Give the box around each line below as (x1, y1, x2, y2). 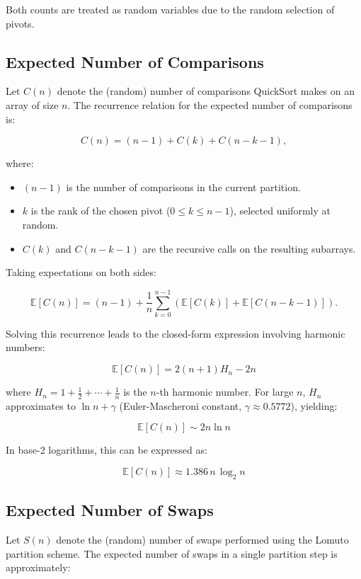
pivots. (6, 16, 35, 30)
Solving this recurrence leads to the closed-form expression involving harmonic (6, 326, 345, 340)
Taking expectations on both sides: (6, 265, 156, 280)
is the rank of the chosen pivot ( (30, 203, 171, 218)
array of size (6, 97, 59, 112)
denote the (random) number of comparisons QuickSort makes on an (57, 84, 355, 98)
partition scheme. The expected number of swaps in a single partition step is (6, 546, 338, 561)
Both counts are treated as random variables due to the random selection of (6, 2, 335, 16)
